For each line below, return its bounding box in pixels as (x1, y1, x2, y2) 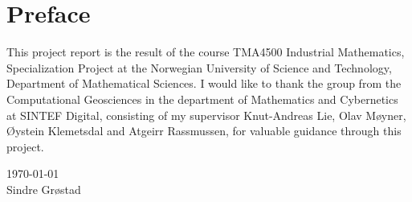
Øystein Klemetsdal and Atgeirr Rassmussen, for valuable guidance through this (6, 122, 402, 139)
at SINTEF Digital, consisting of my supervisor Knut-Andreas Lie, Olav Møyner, (6, 106, 406, 123)
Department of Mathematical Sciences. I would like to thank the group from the (6, 75, 402, 92)
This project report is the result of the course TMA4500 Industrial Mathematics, (6, 43, 405, 60)
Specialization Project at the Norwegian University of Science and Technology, (6, 59, 392, 76)
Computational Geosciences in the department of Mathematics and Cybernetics (6, 90, 398, 107)
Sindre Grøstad (6, 180, 81, 197)
